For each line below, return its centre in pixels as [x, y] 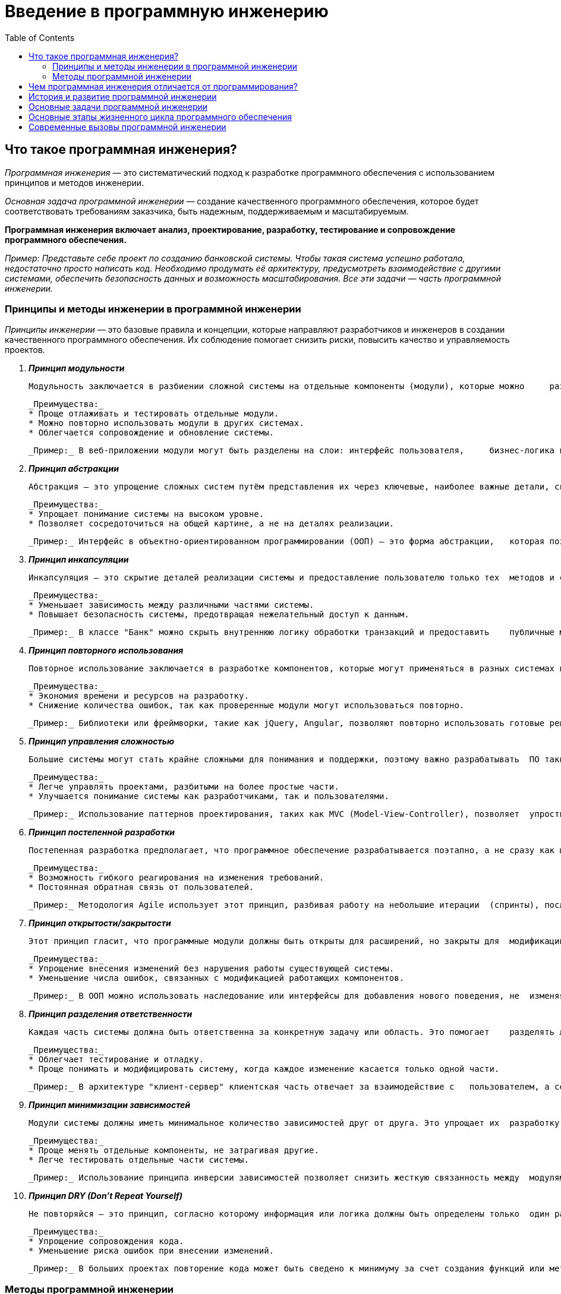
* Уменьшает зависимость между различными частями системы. [171, 605]
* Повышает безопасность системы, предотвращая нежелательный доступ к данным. [219, 615]
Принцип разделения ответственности [111, 1014]
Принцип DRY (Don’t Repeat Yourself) [105, 1196]
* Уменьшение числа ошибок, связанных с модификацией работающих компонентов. [217, 978]
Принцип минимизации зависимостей [110, 1105]
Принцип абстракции [74, 469]
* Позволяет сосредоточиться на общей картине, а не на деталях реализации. [212, 524]
